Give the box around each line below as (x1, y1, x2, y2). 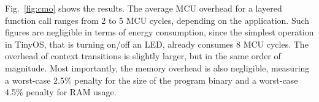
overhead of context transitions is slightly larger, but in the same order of (5, 49, 281, 62)
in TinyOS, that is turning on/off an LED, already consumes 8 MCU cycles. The (5, 37, 309, 50)
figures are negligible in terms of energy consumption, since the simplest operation (5, 26, 314, 38)
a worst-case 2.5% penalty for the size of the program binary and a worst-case (5, 73, 298, 86)
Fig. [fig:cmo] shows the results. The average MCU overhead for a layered (5, 2, 282, 14)
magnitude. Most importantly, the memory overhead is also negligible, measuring (5, 61, 310, 74)
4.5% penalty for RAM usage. (5, 86, 117, 98)
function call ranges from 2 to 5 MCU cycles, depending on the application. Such (5, 13, 310, 26)
